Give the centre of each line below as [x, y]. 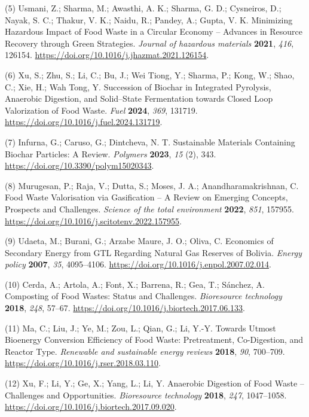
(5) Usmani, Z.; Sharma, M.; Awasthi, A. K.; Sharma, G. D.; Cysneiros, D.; [143, 8]
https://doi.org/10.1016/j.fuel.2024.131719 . [84, 122]
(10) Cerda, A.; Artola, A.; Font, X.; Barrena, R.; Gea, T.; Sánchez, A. [135, 284]
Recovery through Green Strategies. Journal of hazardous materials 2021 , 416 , [149, 43]
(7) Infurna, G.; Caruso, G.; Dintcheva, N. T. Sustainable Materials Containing [150, 141]
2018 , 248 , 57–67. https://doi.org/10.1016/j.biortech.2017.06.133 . [125, 308]
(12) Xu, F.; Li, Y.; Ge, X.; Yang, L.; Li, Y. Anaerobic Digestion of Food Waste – [154, 383]
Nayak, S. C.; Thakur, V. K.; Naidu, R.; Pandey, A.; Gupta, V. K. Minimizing [149, 19]
